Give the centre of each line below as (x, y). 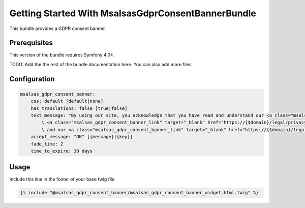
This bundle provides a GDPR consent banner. (58, 28)
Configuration (32, 79)
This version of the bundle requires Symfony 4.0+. (62, 55)
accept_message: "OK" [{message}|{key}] (82, 137)
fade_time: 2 (47, 144)
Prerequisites (31, 43)
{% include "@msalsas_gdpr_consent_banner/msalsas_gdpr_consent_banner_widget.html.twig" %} (139, 193)
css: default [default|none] (67, 101)
